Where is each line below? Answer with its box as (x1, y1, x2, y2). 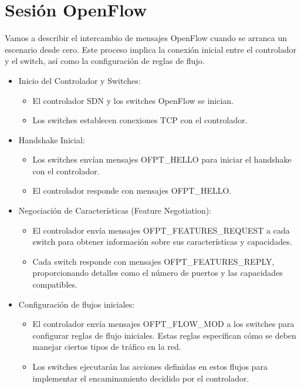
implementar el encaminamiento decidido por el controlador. (32, 372, 249, 384)
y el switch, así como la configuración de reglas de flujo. (5, 55, 205, 67)
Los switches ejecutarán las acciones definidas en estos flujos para (32, 360, 268, 372)
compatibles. (32, 278, 77, 291)
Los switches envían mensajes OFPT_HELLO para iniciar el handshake (32, 153, 292, 166)
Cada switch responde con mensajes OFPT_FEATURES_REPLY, (32, 255, 275, 267)
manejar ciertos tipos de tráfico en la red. (32, 340, 181, 353)
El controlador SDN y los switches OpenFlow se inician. (32, 94, 234, 106)
